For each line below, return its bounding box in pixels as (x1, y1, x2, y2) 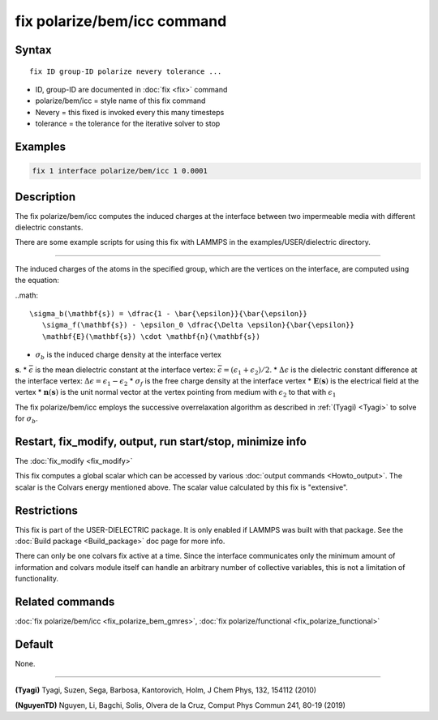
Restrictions (15, 504, 79, 517)
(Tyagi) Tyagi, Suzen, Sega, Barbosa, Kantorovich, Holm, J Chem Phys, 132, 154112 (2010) (15, 685, 316, 695)
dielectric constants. (15, 223, 84, 233)
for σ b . (15, 414, 38, 425)
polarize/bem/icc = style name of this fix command (35, 96, 206, 105)
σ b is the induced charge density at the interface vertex (35, 349, 222, 361)
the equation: (15, 276, 60, 285)
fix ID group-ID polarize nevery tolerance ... (29, 66, 222, 76)
